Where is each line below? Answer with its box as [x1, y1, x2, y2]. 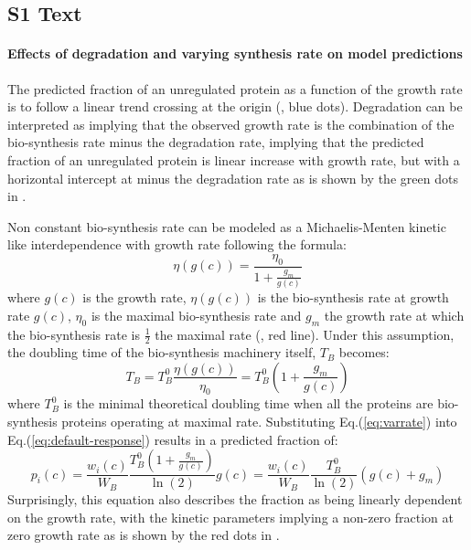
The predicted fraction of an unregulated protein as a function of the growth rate [7, 79, 463, 98]
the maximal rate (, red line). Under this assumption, [155, 324, 455, 344]
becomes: [338, 343, 390, 362]
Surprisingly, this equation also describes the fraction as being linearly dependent [7, 490, 463, 509]
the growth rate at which [324, 305, 465, 324]
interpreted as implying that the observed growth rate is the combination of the [7, 114, 455, 133]
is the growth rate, [82, 288, 187, 307]
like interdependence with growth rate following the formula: [7, 235, 347, 254]
